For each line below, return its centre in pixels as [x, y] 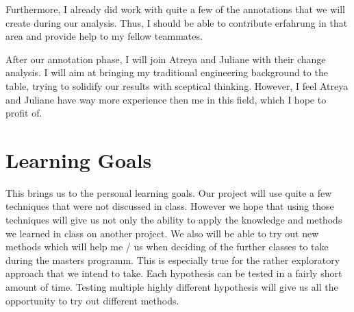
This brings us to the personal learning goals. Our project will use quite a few [169, 192]
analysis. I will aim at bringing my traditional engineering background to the [167, 72]
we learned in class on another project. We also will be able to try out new [162, 233]
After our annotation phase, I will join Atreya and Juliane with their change [166, 59]
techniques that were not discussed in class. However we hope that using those [170, 206]
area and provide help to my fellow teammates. [104, 36]
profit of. [24, 113]
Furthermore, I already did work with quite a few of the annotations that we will [175, 9]
